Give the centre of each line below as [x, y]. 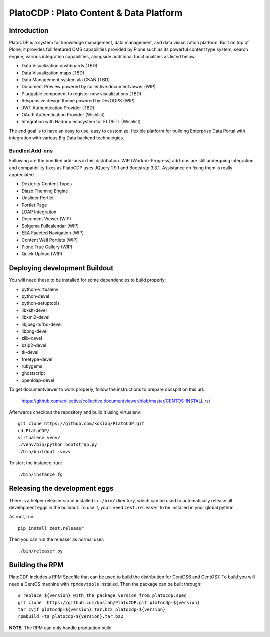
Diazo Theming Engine [45, 191]
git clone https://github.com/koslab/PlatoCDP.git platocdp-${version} [109, 603]
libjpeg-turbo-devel [42, 324]
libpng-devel [35, 331]
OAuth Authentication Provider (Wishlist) [63, 114]
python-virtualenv [40, 289]
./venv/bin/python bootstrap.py [58, 445]
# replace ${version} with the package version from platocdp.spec [102, 596]
